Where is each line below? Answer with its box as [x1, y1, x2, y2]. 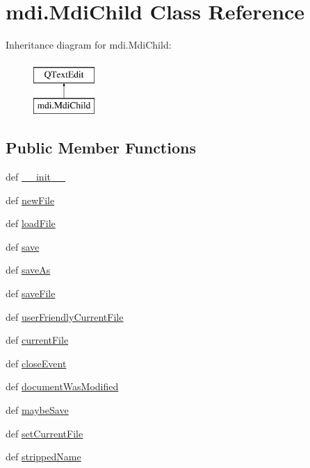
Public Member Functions [6, 137, 196, 158]
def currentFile [6, 333, 69, 347]
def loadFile [6, 216, 56, 231]
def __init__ [6, 169, 65, 184]
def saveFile [6, 286, 56, 301]
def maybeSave [6, 403, 69, 417]
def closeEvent [6, 356, 67, 370]
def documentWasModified [6, 379, 119, 394]
